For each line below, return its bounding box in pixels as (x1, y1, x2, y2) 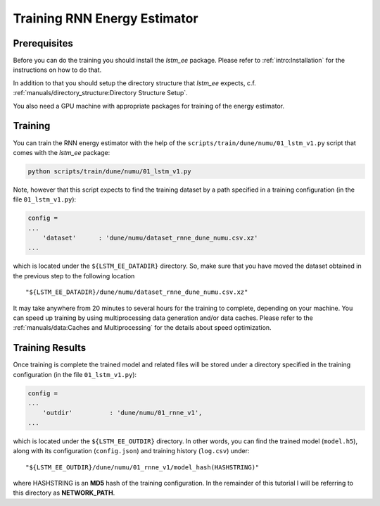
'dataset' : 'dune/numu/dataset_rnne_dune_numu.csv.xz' (42, 234, 258, 242)
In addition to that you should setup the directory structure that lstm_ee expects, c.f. (13, 78, 256, 87)
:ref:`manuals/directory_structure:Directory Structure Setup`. (13, 89, 188, 97)
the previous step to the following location (13, 271, 135, 280)
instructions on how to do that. (13, 66, 102, 74)
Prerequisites (13, 37, 73, 49)
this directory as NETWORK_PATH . (13, 488, 115, 497)
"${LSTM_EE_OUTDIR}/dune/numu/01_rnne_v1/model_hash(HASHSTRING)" (25, 463, 260, 471)
